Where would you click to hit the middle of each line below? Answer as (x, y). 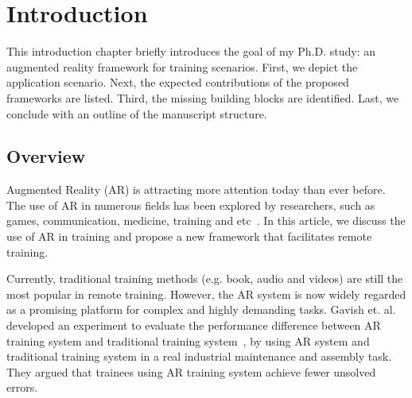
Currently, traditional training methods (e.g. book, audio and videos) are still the (205, 278)
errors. (22, 387)
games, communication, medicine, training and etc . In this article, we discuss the (206, 220)
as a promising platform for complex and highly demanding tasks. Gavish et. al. (201, 309)
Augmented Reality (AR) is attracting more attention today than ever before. (196, 189)
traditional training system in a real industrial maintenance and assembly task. (199, 356)
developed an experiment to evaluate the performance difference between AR (194, 325)
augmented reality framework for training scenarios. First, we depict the (182, 66)
